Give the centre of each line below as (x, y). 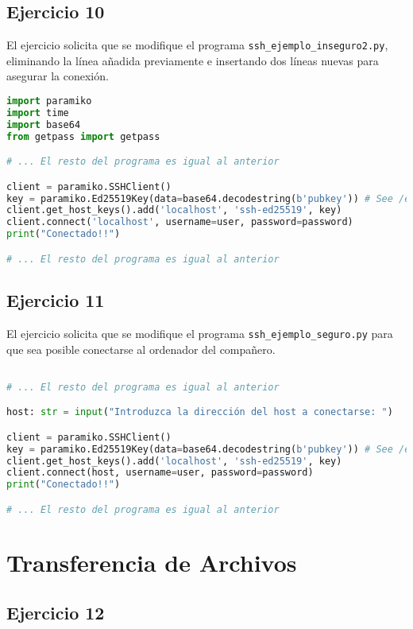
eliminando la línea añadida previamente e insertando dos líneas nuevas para (193, 60)
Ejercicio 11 (56, 300)
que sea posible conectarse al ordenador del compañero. (141, 349)
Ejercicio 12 (56, 613)
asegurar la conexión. (58, 76)
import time (38, 113)
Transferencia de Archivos (152, 562)
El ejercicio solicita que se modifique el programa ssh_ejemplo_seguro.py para (200, 333)
